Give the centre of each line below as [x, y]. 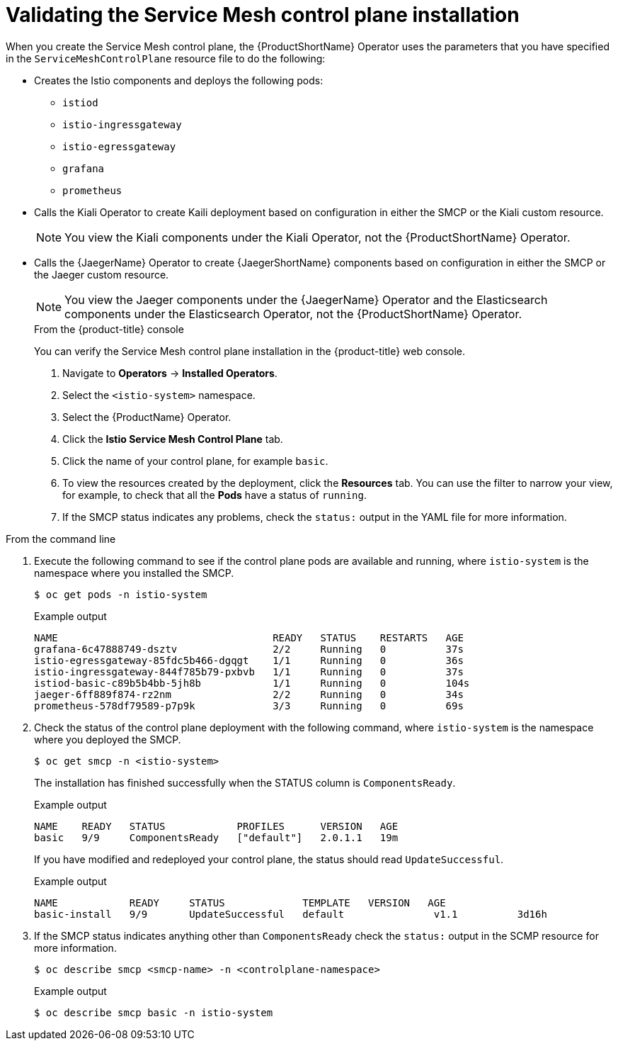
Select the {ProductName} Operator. [147, 417]
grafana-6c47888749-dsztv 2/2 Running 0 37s [249, 649]
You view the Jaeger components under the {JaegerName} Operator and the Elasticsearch [306, 299]
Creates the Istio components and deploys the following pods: [179, 80]
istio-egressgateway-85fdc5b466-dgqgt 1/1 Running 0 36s [249, 660]
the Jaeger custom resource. [102, 274]
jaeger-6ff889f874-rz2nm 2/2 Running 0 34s [249, 694]
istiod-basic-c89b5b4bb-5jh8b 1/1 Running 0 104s [252, 683]
